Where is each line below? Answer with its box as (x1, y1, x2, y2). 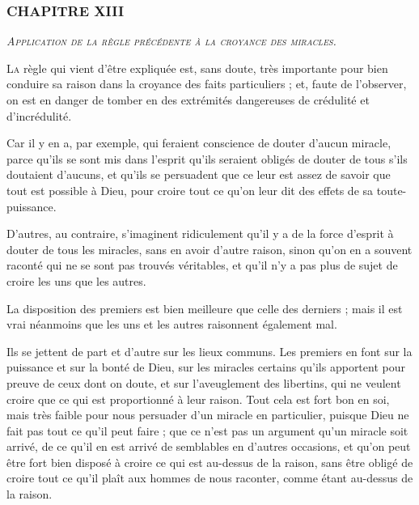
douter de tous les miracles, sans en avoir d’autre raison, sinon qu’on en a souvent (6, 240, 413, 257)
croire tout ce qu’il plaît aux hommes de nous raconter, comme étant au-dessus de (6, 469, 413, 486)
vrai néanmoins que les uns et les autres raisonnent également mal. (6, 316, 337, 333)
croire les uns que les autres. (6, 272, 146, 289)
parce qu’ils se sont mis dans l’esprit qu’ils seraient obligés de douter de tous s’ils (6, 150, 408, 167)
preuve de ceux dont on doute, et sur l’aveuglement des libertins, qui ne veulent (6, 374, 401, 391)
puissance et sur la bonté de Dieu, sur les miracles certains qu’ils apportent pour (6, 359, 405, 376)
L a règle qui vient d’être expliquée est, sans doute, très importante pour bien (6, 59, 388, 76)
